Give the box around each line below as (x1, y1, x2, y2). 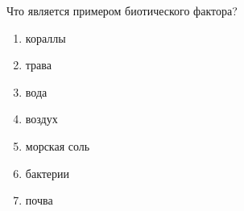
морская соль (25, 137, 90, 154)
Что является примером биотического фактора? (6, 2, 238, 19)
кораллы (25, 29, 66, 46)
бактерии (25, 164, 70, 181)
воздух (25, 110, 58, 127)
